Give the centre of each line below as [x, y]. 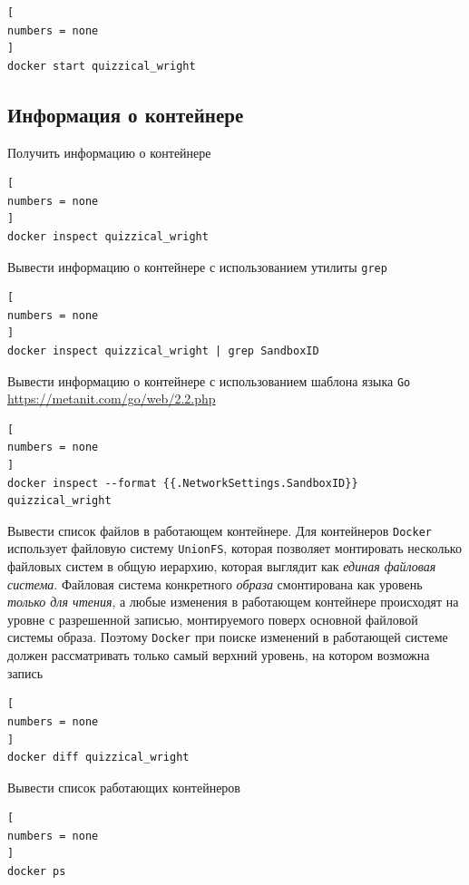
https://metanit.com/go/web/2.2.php [112, 399]
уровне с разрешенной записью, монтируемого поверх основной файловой [213, 619]
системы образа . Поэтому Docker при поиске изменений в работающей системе [228, 637]
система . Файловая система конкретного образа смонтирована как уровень [215, 584]
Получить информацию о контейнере [109, 152]
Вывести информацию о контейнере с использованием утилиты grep [197, 266]
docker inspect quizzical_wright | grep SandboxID [163, 350]
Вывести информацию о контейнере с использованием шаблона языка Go [209, 380]
